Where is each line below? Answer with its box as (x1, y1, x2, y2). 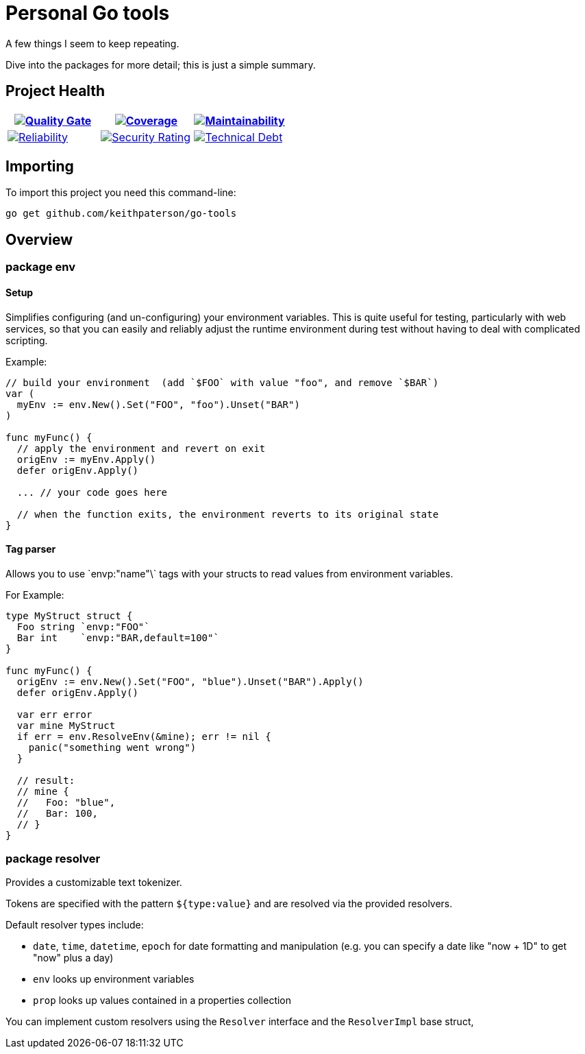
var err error (16, 708, 92, 720)
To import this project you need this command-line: (5, 187, 236, 199)
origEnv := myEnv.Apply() (16, 453, 156, 465)
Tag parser (5, 543, 56, 555)
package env (5, 260, 75, 274)
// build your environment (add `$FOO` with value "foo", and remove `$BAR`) (5, 376, 439, 388)
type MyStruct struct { (5, 610, 133, 621)
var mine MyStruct (16, 719, 116, 731)
